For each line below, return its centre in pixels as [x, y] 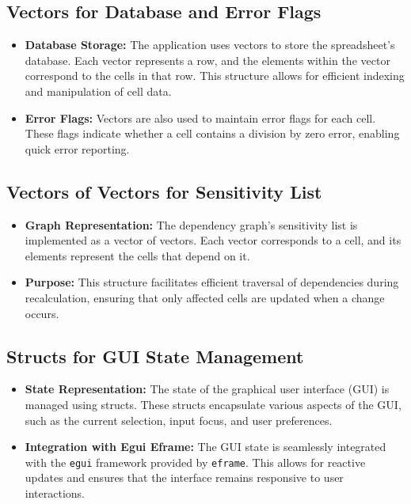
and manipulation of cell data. [98, 91]
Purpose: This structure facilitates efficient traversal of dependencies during [212, 282]
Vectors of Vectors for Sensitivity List [164, 191]
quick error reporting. [77, 148]
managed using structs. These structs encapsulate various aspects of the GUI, [213, 404]
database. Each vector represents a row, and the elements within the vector [207, 60]
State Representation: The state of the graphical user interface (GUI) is [207, 389]
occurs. [42, 313]
